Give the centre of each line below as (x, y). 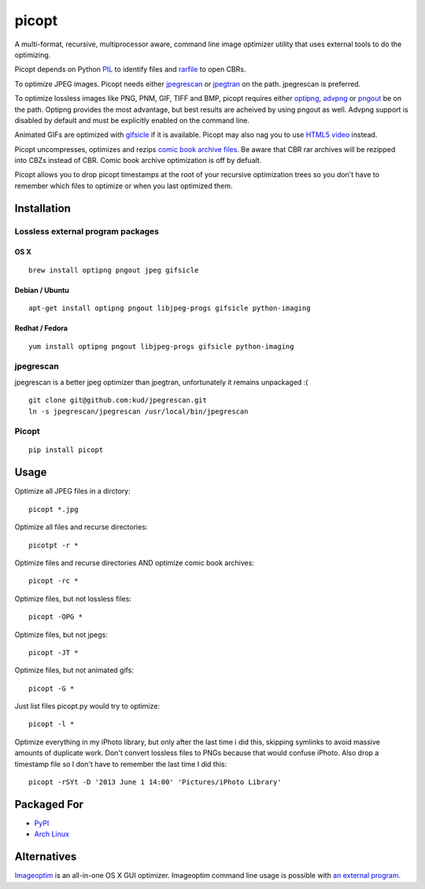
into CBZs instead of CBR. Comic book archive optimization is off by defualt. (138, 161)
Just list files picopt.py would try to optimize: (87, 706)
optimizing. (33, 54)
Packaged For (49, 804)
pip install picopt (66, 450)
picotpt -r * (54, 545)
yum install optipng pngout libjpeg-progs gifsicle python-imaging (161, 346)
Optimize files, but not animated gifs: (74, 670)
